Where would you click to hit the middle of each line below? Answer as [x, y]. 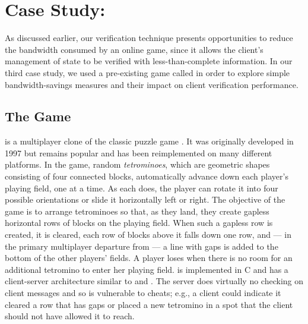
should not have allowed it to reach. [70, 316]
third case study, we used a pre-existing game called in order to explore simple [147, 72]
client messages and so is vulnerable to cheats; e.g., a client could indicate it [143, 293]
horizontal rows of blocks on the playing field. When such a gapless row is [139, 223]
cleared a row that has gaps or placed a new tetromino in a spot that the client [149, 304]
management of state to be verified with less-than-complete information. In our [149, 61]
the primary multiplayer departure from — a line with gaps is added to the [142, 246]
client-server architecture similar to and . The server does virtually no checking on [154, 281]
